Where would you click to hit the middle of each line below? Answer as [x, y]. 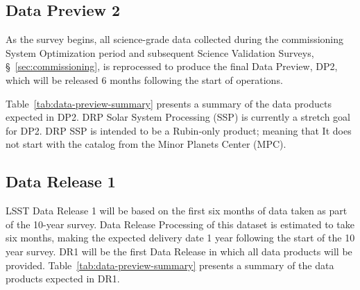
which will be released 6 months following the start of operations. [144, 79]
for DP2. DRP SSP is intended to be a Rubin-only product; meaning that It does [179, 130]
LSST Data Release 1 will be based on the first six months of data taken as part [177, 211]
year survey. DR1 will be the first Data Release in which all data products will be [179, 251]
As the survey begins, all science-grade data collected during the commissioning [175, 39]
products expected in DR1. [63, 279]
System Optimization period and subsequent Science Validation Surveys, [160, 52]
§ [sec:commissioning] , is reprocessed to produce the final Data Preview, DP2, [172, 66]
